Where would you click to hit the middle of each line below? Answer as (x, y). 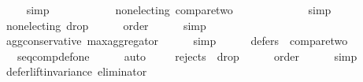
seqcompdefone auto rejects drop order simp (187, 56)
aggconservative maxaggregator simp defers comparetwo (177, 41)
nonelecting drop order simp (106, 25)
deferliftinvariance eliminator (76, 71)
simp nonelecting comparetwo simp (179, 9)
